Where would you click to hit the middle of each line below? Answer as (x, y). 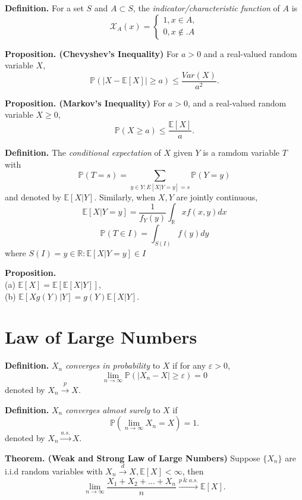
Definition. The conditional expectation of (83, 152)
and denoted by (33, 196)
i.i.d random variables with (54, 471)
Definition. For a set (44, 8)
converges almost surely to (113, 409)
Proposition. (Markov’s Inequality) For (85, 103)
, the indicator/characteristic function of (206, 8)
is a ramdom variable (241, 152)
